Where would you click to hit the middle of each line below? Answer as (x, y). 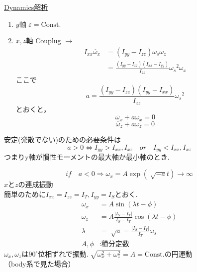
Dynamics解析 (26, 7)
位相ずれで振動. (63, 253)
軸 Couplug (44, 41)
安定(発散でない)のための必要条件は (62, 139)
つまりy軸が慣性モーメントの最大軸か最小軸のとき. (87, 157)
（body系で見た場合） (40, 263)
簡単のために (25, 194)
